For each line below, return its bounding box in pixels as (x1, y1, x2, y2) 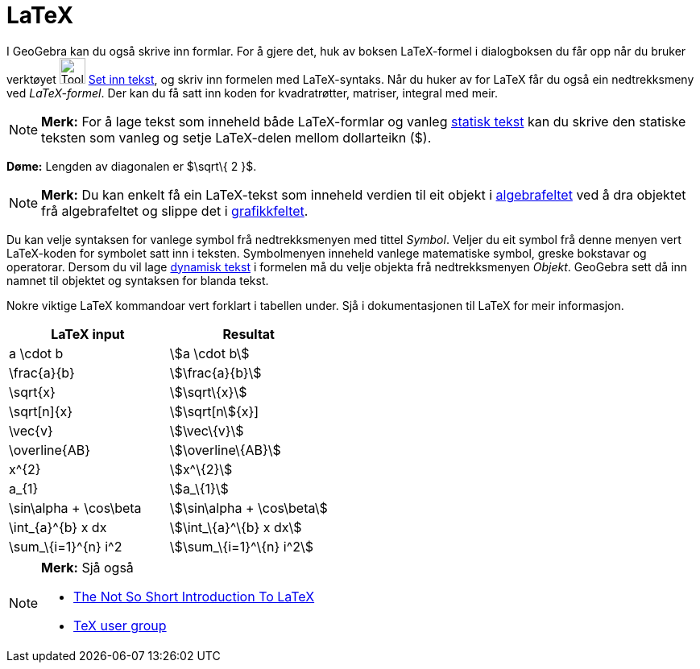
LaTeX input (51, 325, 125, 342)
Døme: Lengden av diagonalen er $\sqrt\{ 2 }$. (6, 159, 257, 173)
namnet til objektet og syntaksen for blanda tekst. (6, 273, 269, 287)
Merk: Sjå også (41, 559, 134, 576)
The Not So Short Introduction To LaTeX (73, 588, 315, 605)
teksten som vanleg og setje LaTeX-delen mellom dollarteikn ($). (41, 129, 432, 146)
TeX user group (73, 617, 167, 634)
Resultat (222, 325, 275, 342)
